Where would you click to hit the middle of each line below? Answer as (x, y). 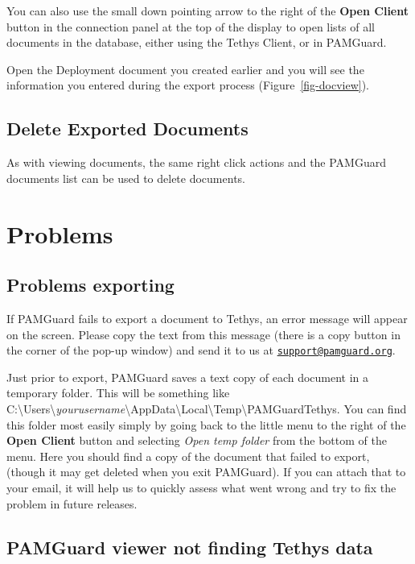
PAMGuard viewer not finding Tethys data (190, 547)
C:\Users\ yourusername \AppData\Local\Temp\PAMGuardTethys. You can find (207, 408)
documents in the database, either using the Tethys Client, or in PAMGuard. (197, 42)
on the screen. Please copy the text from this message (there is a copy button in (203, 334)
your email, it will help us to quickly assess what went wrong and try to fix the (201, 487)
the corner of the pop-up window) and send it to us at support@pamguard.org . (201, 350)
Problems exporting (90, 285)
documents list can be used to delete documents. (126, 178)
